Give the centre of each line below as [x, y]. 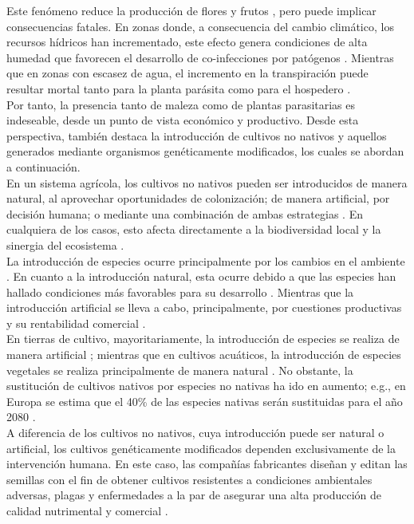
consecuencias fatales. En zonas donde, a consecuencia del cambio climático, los [200, 26]
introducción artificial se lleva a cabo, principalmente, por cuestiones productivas [204, 307]
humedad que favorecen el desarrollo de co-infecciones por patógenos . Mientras [200, 57]
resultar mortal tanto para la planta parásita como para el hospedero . [179, 88]
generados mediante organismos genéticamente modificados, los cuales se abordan [205, 151]
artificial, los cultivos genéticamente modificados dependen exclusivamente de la [201, 448]
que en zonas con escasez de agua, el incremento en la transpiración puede [187, 73]
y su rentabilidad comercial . [76, 323]
